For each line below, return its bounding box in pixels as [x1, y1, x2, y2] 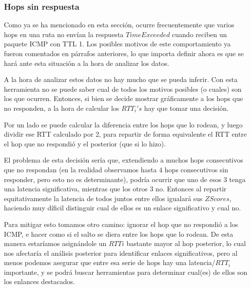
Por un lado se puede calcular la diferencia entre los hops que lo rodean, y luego [4, 119, 243, 129]
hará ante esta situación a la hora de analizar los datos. [4, 58, 170, 68]
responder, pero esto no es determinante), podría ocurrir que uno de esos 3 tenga [4, 174, 246, 184]
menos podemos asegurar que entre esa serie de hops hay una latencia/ [4, 257, 215, 267]
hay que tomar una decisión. [144, 103, 229, 113]
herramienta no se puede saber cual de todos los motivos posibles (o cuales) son [4, 83, 242, 94]
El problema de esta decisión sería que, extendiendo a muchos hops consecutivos [4, 155, 243, 165]
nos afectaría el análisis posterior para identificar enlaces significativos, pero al [4, 247, 238, 258]
